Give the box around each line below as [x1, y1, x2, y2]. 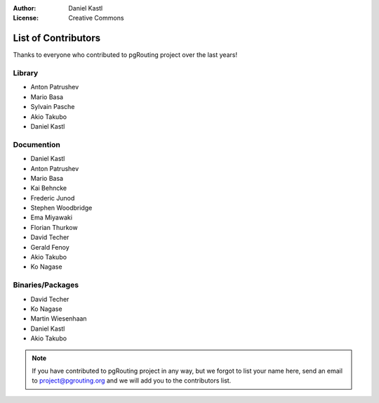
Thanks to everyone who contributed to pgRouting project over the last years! [13, 51, 238, 59]
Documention [13, 139, 61, 149]
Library [13, 68, 39, 78]
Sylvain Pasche [30, 103, 75, 111]
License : [13, 14, 39, 23]
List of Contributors [13, 32, 101, 44]
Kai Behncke [30, 184, 67, 193]
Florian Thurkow [30, 223, 78, 231]
